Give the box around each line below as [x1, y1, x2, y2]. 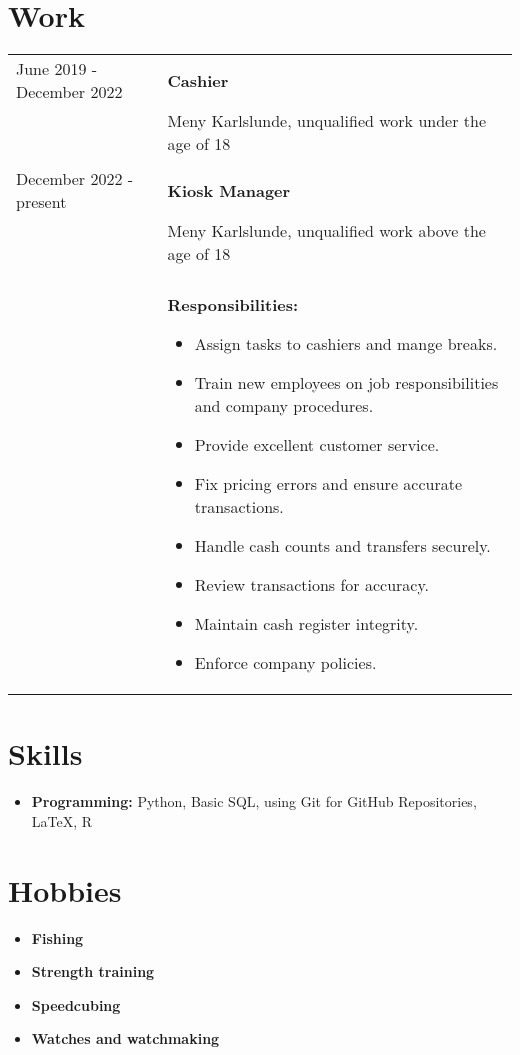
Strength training [31, 961, 155, 982]
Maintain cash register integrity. [194, 612, 419, 636]
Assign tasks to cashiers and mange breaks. [194, 332, 498, 356]
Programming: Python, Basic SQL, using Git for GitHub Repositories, [31, 791, 477, 812]
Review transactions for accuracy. [194, 573, 429, 597]
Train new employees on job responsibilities [194, 371, 499, 395]
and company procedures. [194, 394, 374, 418]
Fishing [31, 927, 84, 948]
